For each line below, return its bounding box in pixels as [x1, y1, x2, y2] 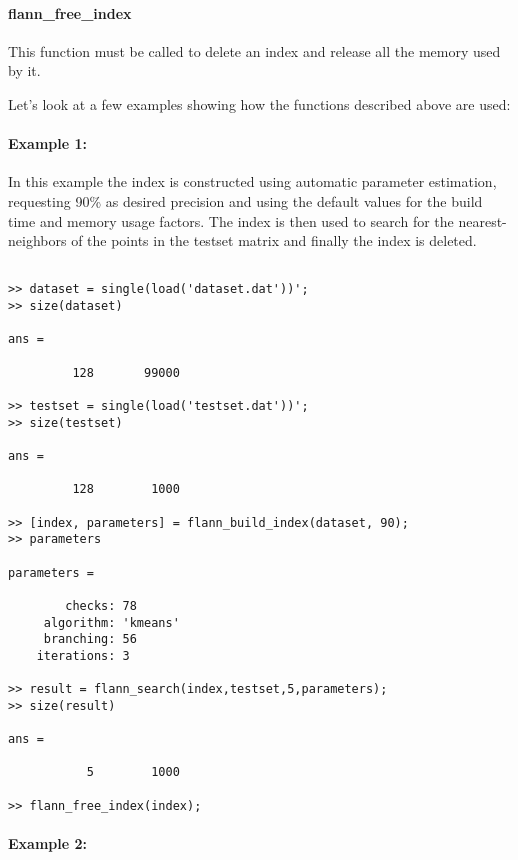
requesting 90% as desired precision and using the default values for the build [8, 190, 483, 211]
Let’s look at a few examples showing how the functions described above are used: [8, 93, 511, 114]
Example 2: [8, 833, 87, 853]
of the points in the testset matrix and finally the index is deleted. [71, 230, 477, 251]
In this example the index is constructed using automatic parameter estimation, [8, 171, 497, 192]
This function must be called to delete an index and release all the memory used [8, 40, 501, 61]
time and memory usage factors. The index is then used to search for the [8, 210, 454, 231]
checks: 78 [65, 598, 137, 613]
